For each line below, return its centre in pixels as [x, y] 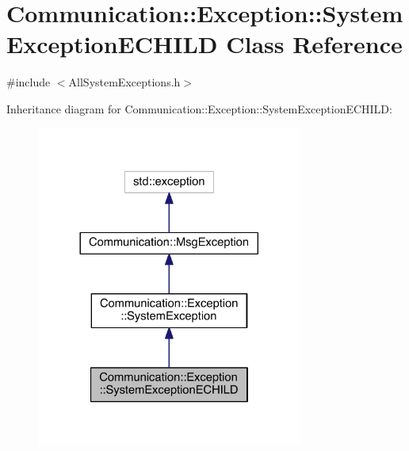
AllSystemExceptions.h [124, 82]
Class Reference [314, 44]
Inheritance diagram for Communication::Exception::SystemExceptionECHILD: [199, 108]
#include [29, 82]
